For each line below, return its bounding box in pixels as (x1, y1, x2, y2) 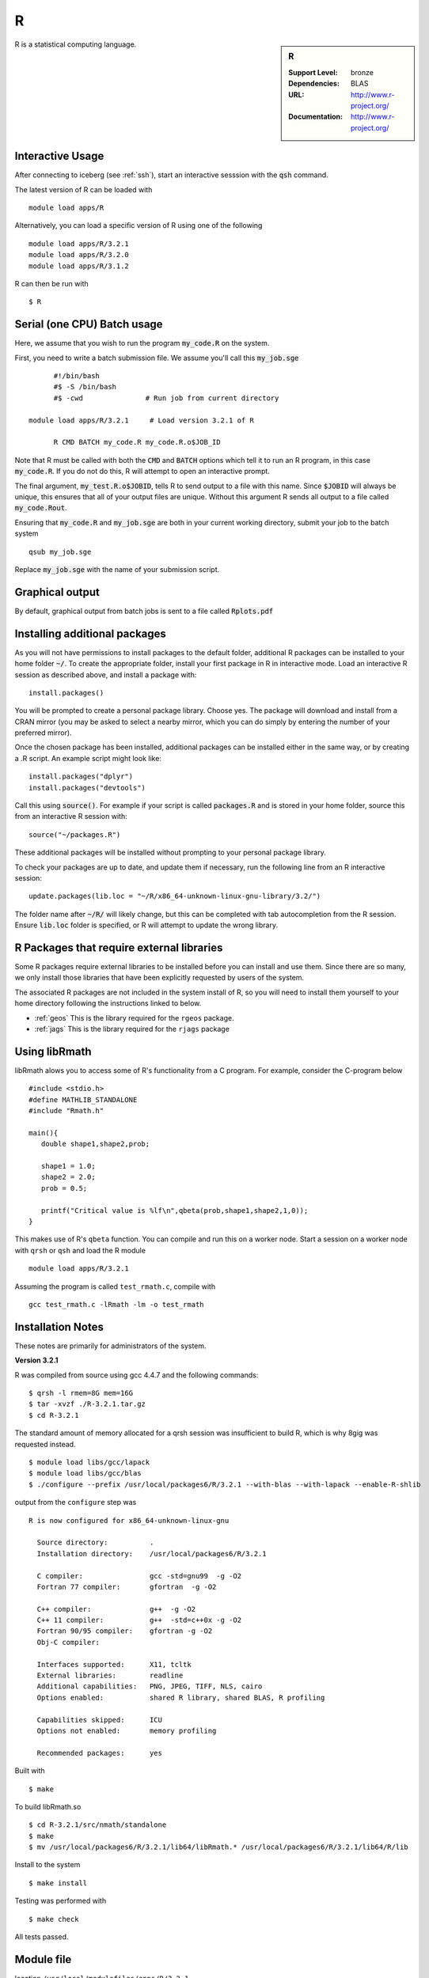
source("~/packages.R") (28, 830, 121, 839)
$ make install (28, 1878, 88, 1887)
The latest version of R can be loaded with (14, 184, 153, 194)
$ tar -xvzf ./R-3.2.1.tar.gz (28, 1400, 146, 1408)
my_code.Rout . (14, 503, 67, 513)
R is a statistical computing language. (14, 40, 137, 49)
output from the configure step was (14, 1498, 137, 1507)
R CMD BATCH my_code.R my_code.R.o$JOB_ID (53, 438, 221, 447)
